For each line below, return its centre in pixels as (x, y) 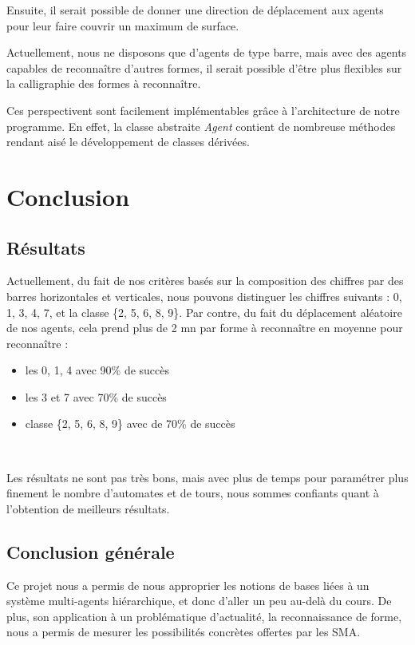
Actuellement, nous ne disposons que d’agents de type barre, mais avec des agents (207, 52)
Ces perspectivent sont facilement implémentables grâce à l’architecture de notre (203, 110)
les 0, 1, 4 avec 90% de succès (97, 370)
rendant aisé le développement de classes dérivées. (128, 142)
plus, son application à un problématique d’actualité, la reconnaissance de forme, (204, 616)
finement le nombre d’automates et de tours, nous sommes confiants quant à (193, 493)
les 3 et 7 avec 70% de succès (96, 396)
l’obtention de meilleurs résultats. (88, 508)
